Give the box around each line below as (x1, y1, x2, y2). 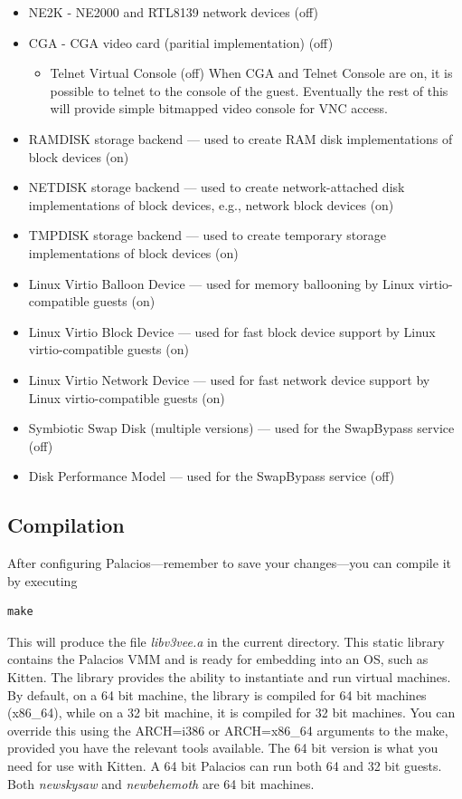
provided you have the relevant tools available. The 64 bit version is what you (7, 738, 438, 757)
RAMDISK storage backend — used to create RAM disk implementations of (28, 129, 453, 148)
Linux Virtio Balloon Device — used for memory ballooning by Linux (28, 274, 415, 293)
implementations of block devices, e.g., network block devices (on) (28, 195, 394, 214)
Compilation (7, 511, 125, 539)
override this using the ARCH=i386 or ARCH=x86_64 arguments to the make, (7, 720, 448, 739)
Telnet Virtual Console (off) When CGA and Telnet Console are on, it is (50, 63, 453, 82)
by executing (7, 571, 78, 590)
